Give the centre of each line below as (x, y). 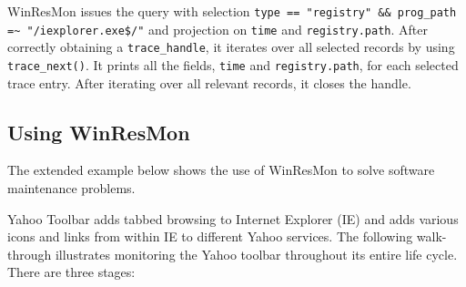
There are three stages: (71, 272)
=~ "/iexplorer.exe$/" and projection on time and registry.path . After (218, 29)
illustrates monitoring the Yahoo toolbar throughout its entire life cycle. (256, 254)
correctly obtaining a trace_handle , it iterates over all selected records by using (231, 47)
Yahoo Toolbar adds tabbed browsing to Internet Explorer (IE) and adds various (233, 218)
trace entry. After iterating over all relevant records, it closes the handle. (209, 82)
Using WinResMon (99, 132)
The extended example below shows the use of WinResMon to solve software (221, 170)
